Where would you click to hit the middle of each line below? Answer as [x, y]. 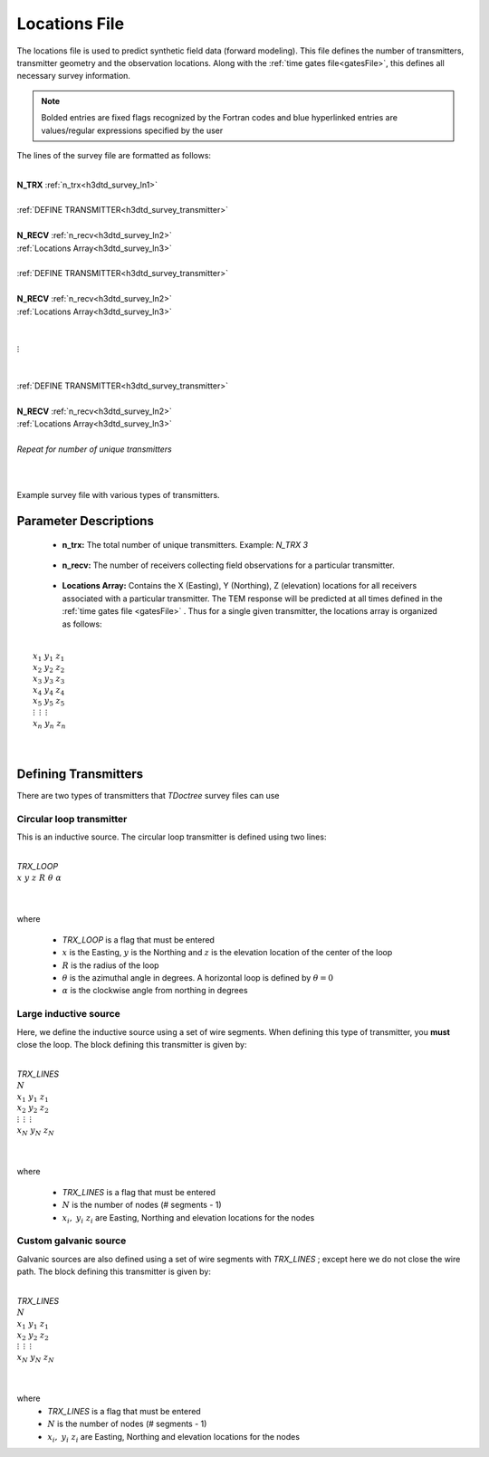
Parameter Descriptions [85, 521]
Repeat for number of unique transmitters [94, 449]
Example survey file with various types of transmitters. [119, 495]
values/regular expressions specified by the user [132, 130]
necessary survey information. [74, 76]
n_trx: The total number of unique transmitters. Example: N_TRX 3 [185, 544]
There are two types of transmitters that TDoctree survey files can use [148, 795]
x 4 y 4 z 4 [49, 691]
